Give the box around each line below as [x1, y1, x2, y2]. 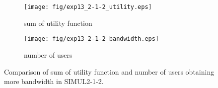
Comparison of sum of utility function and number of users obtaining [4, 66, 215, 77]
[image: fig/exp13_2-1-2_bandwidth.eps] [24, 35, 159, 43]
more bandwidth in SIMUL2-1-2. [4, 76, 104, 87]
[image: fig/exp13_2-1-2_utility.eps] [24, 3, 152, 10]
